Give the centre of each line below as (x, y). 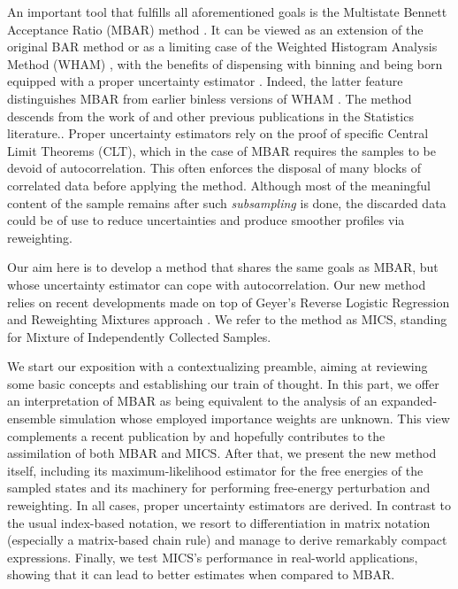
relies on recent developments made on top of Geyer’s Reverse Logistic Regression (229, 302)
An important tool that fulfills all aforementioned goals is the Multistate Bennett (227, 12)
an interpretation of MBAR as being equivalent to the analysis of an (192, 401)
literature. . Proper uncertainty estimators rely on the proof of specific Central (218, 133)
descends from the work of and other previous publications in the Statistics (210, 116)
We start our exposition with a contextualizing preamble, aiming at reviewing (218, 366)
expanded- (409, 401)
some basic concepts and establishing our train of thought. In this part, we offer (223, 383)
